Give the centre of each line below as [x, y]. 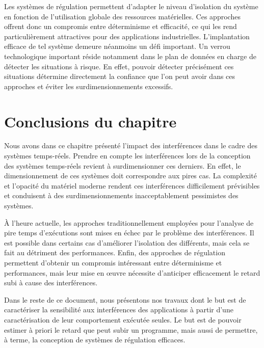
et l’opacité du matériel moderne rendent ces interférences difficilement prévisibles [132, 185]
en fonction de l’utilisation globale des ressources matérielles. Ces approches [122, 16]
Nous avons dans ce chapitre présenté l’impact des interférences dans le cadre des [131, 145]
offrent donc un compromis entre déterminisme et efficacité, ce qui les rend [121, 26]
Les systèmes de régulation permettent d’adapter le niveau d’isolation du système [131, 6]
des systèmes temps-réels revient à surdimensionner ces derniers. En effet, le [123, 165]
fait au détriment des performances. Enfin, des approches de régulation [115, 252]
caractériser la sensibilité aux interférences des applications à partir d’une [119, 310]
